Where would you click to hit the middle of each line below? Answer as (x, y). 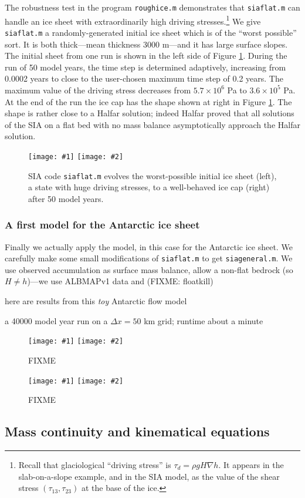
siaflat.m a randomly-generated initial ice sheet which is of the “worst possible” (151, 32)
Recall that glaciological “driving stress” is (95, 464)
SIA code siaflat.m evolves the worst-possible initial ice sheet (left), (152, 175)
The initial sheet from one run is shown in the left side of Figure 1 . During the (146, 55)
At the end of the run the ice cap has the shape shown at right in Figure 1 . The (148, 101)
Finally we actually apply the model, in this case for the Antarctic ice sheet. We (149, 246)
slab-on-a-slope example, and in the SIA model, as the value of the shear (149, 476)
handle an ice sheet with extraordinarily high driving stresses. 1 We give (133, 20)
